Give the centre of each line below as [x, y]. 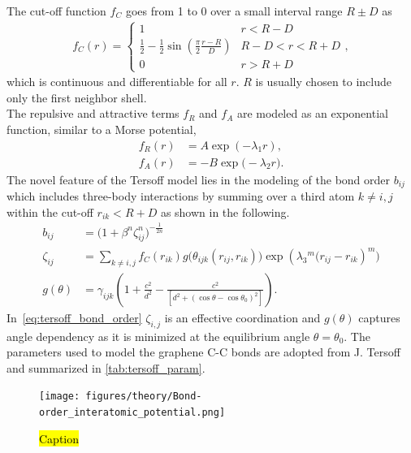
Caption [59, 438]
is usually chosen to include [324, 82]
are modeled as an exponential [312, 113]
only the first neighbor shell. [77, 97]
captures [379, 317]
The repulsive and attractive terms [93, 113]
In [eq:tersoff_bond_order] [74, 317]
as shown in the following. [225, 211]
